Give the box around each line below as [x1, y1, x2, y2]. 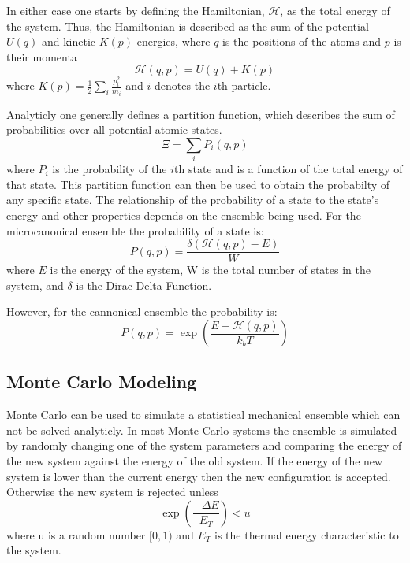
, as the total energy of [280, 2, 390, 18]
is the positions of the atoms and [222, 33, 382, 50]
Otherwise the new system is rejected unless [6, 483, 218, 500]
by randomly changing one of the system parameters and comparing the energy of [6, 437, 402, 454]
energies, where [136, 33, 211, 50]
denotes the [155, 77, 211, 94]
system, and [6, 276, 64, 293]
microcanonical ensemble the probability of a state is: [6, 222, 264, 239]
